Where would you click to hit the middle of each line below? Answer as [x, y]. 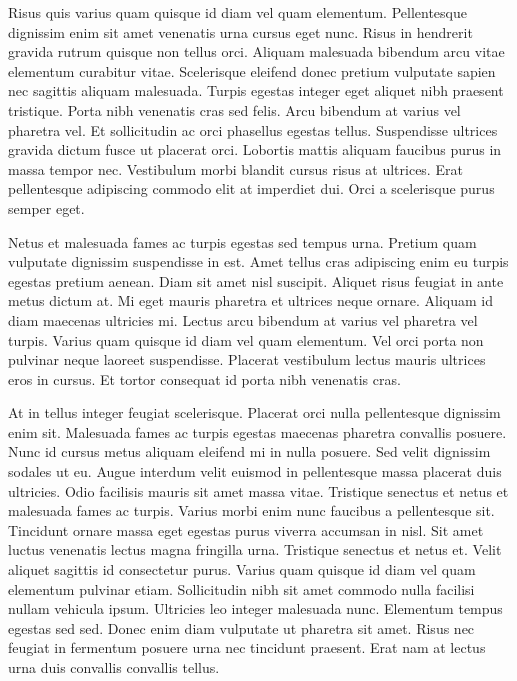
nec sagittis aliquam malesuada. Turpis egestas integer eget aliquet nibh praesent [256, 90]
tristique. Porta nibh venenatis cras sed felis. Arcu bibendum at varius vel [234, 109]
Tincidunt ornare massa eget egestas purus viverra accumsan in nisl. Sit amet [246, 529]
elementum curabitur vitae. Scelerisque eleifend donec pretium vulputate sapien [252, 70]
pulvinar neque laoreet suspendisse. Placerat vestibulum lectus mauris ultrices [247, 359]
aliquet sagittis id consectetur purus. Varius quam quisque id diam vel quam [242, 569]
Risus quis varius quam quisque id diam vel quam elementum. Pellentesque [237, 12]
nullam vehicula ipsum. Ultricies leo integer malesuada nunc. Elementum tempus [255, 608]
